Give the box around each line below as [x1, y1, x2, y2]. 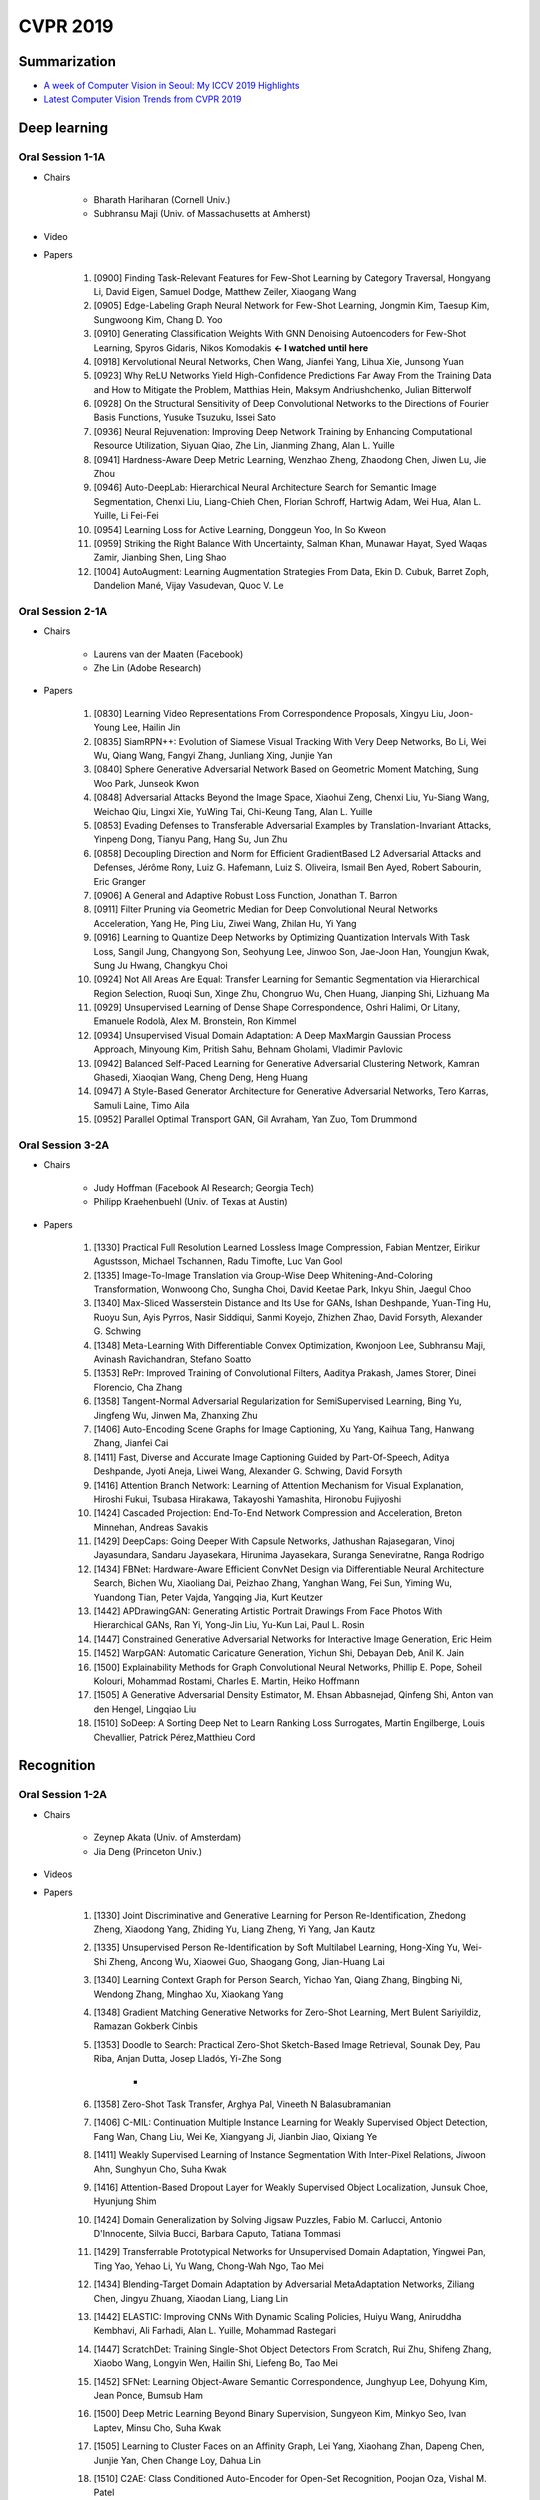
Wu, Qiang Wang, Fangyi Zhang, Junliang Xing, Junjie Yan [93, 750, 333, 762]
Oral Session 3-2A [18, 1138, 110, 1152]
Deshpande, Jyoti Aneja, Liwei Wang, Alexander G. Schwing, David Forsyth [93, 1465, 403, 1477]
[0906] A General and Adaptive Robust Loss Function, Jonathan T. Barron [93, 889, 398, 901]
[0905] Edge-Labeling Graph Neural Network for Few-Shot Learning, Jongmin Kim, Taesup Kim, [93, 300, 490, 312]
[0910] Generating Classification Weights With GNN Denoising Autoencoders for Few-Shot [93, 328, 467, 340]
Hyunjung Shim [93, 2195, 157, 2207]
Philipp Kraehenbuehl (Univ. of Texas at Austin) [93, 1196, 289, 1208]
